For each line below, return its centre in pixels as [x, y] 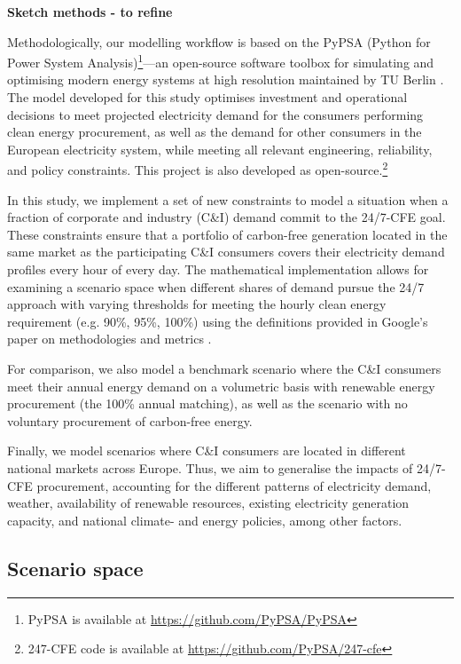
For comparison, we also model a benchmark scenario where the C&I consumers [224, 368]
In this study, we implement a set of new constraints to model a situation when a [228, 199]
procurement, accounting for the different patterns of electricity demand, [234, 485]
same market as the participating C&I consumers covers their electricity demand [226, 252]
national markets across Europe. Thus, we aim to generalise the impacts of [210, 467]
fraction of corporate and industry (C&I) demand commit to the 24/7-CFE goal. [227, 217]
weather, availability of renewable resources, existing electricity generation [208, 503]
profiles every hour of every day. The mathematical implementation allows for [218, 269]
